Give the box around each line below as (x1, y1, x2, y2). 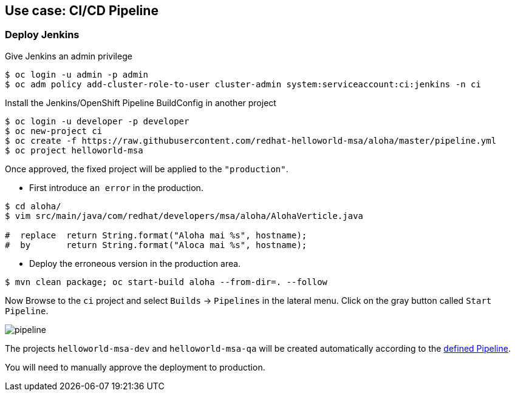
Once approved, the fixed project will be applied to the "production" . (5, 163, 288, 174)
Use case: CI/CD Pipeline (5, 3, 159, 18)
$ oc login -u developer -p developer (5, 116, 189, 126)
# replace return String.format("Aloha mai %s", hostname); (5, 230, 307, 240)
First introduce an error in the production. (29, 182, 203, 193)
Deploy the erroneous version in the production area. (29, 258, 241, 269)
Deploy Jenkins (5, 29, 80, 41)
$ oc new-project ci (5, 126, 103, 136)
